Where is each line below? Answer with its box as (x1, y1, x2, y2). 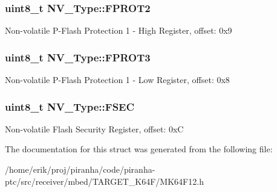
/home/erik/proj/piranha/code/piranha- (5, 163, 155, 176)
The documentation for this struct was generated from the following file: (5, 143, 273, 155)
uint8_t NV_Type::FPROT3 (5, 49, 151, 64)
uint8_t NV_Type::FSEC (5, 99, 135, 114)
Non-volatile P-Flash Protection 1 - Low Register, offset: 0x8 (5, 73, 230, 86)
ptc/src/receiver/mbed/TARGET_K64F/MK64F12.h (5, 175, 204, 187)
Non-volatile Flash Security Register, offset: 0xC (5, 122, 184, 135)
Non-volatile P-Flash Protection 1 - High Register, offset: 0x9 (5, 24, 232, 37)
